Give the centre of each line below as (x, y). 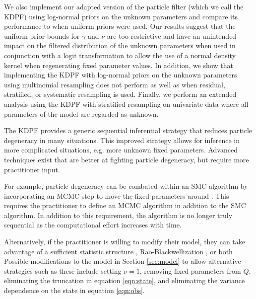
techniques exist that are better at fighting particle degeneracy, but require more (127, 159)
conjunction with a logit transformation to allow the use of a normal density (120, 55)
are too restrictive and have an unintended (172, 36)
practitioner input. (32, 169)
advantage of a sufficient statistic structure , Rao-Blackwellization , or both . (121, 251)
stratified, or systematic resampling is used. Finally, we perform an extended (120, 94)
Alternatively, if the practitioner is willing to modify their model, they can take (125, 242)
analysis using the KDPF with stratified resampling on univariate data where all (126, 104)
